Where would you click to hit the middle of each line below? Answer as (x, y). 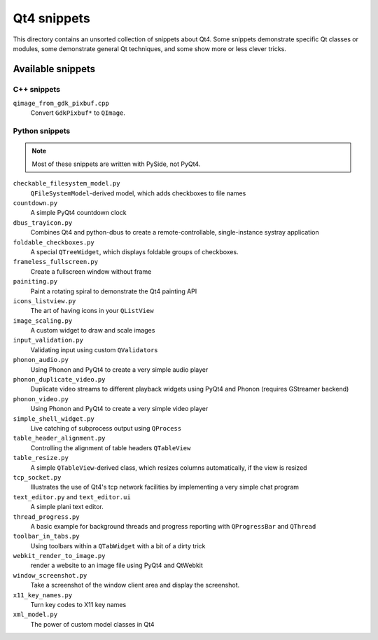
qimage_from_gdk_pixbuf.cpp (61, 104)
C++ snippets (37, 89)
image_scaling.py (43, 321)
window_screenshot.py (50, 575)
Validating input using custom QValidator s (94, 349)
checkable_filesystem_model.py (66, 183)
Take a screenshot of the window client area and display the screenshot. (135, 585)
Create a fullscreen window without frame (91, 271)
